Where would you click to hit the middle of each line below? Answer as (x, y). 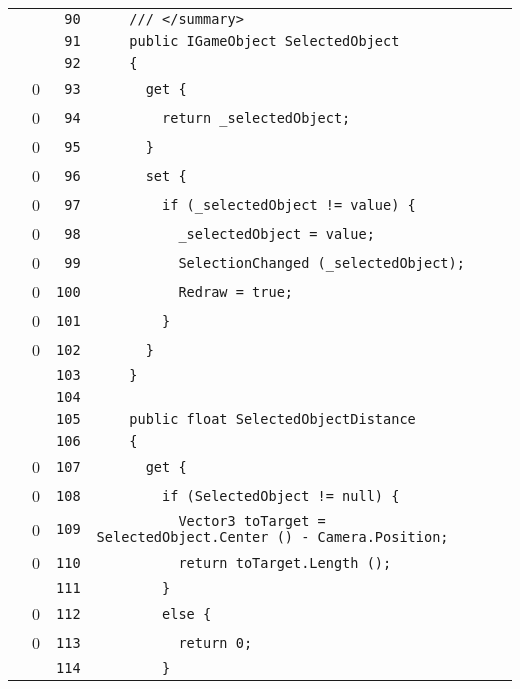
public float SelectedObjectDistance (272, 419)
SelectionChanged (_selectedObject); (321, 262)
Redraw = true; (235, 291)
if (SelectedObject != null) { (281, 495)
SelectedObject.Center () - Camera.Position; (272, 537)
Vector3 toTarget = (252, 521)
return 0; (215, 642)
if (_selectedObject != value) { (289, 204)
